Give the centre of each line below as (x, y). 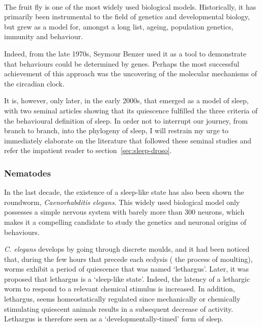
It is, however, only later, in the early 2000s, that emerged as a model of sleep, (126, 100)
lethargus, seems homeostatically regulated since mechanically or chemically (122, 299)
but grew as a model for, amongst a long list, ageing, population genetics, (119, 26)
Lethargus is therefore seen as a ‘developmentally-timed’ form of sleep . (114, 319)
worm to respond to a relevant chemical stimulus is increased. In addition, (120, 289)
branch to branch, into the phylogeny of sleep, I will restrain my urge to (116, 130)
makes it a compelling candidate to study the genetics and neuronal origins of (125, 221)
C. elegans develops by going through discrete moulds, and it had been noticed (127, 249)
